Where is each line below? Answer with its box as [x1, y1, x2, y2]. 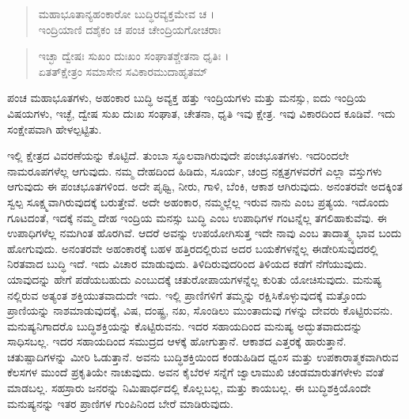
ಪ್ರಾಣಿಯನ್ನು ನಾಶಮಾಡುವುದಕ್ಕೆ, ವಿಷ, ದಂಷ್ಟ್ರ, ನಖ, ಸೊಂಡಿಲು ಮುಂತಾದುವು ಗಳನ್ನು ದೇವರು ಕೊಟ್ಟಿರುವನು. [7, 302, 393, 319]
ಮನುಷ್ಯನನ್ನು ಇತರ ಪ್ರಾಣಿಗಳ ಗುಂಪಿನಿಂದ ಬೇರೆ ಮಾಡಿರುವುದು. [7, 394, 233, 411]
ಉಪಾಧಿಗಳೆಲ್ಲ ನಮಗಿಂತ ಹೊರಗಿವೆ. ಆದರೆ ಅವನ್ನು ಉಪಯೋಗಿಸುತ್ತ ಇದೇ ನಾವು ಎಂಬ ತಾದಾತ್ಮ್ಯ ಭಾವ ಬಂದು [7, 225, 402, 241]
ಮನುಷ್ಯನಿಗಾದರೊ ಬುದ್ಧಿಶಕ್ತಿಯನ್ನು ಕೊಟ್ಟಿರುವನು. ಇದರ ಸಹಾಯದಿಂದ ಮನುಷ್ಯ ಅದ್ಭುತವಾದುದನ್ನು [7, 317, 363, 334]
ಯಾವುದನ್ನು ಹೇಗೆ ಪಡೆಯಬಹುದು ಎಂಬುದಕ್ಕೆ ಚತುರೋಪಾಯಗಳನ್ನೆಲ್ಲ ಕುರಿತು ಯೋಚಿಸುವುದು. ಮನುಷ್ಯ [7, 270, 382, 287]
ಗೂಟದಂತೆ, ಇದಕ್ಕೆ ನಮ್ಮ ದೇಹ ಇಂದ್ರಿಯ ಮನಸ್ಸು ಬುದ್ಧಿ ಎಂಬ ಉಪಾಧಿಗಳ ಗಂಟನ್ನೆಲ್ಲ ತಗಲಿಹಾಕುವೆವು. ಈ [7, 209, 387, 225]
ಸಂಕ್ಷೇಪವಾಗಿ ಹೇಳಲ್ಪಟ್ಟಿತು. [7, 120, 102, 137]
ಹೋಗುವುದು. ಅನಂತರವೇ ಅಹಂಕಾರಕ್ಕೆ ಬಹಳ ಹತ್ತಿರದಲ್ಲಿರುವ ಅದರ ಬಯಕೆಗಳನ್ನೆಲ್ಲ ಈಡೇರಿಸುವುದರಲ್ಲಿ [7, 240, 378, 256]
